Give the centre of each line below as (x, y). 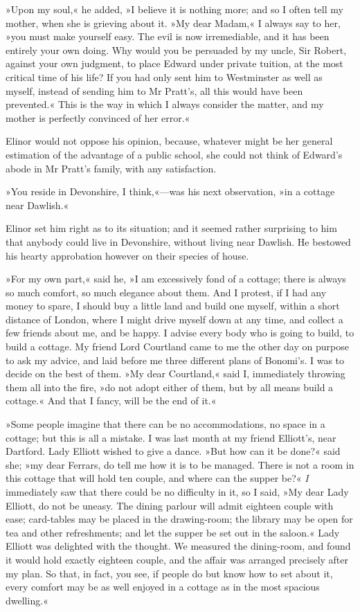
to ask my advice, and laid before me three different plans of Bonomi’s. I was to (175, 360)
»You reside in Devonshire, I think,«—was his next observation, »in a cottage (170, 191)
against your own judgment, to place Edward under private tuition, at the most (174, 63)
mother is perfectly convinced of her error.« (98, 117)
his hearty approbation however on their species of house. (127, 255)
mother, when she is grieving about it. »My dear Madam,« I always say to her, (173, 22)
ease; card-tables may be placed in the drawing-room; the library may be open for (179, 519)
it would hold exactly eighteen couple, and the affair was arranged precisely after (177, 559)
